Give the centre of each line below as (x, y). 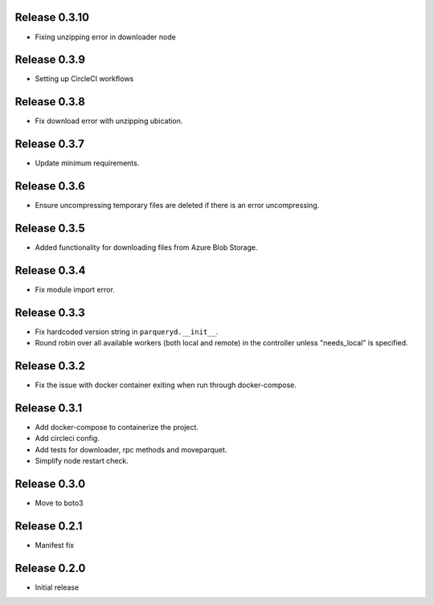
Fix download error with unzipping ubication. (109, 121)
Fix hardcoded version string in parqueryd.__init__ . (127, 331)
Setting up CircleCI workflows (84, 79)
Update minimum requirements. (87, 163)
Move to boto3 (59, 503)
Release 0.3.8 (50, 102)
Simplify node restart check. (82, 461)
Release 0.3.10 (52, 17)
